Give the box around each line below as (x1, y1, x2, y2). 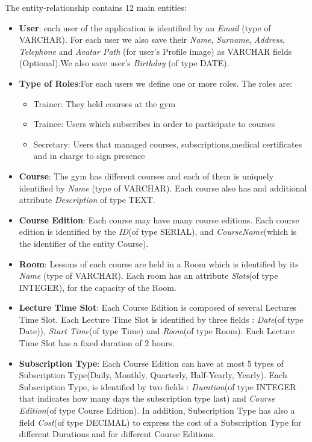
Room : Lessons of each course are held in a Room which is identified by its (19, 257, 299, 270)
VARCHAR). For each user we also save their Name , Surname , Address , (19, 33, 285, 46)
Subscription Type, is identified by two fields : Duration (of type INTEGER (19, 380, 296, 393)
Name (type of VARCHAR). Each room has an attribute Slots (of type (19, 269, 278, 282)
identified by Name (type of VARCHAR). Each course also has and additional (19, 181, 307, 194)
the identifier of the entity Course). (19, 237, 149, 249)
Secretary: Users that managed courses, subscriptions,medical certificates (33, 137, 302, 150)
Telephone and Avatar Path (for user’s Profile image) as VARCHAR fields (19, 45, 292, 57)
